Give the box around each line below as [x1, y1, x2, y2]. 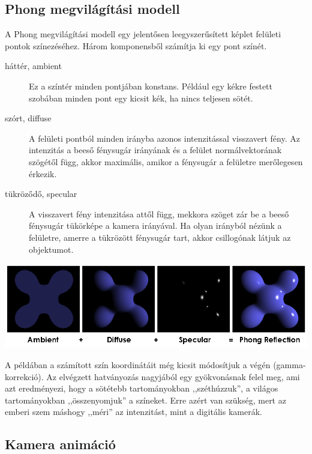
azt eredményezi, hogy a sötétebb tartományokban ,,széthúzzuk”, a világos [5, 382, 278, 395]
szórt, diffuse [5, 112, 52, 124]
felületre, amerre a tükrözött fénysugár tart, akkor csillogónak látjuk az [29, 231, 291, 243]
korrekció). [5, 370, 44, 383]
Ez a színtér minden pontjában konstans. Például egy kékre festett [29, 79, 272, 92]
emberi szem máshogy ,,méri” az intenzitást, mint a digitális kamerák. [5, 405, 262, 418]
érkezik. [29, 167, 57, 180]
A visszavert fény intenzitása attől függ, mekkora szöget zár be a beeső [29, 207, 289, 220]
